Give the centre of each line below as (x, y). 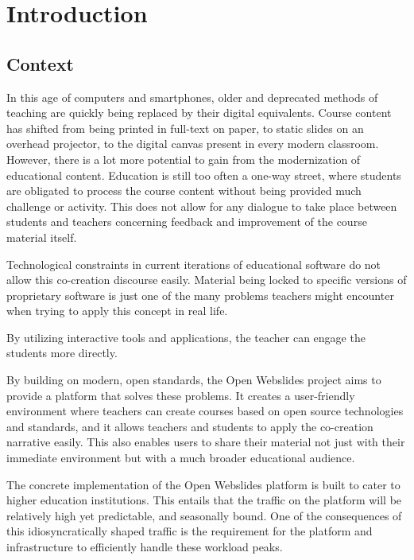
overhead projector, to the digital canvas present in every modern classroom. (193, 144)
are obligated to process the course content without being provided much (184, 191)
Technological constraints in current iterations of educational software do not (194, 264)
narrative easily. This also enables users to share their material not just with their (206, 442)
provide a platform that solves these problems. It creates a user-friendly (181, 395)
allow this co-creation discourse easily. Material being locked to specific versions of (207, 280)
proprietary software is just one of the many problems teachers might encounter (200, 295)
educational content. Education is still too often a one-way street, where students (204, 175)
